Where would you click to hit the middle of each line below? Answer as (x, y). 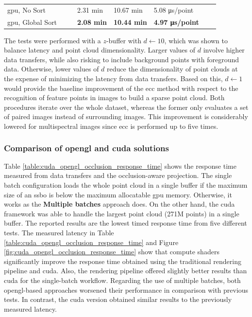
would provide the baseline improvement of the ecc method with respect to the (121, 88)
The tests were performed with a (52, 40)
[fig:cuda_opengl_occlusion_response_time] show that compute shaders (112, 252)
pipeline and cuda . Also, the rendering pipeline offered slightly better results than (126, 271)
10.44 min (130, 22)
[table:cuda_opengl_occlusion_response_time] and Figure (91, 242)
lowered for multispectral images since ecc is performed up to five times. (111, 126)
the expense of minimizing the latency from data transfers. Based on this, (113, 79)
